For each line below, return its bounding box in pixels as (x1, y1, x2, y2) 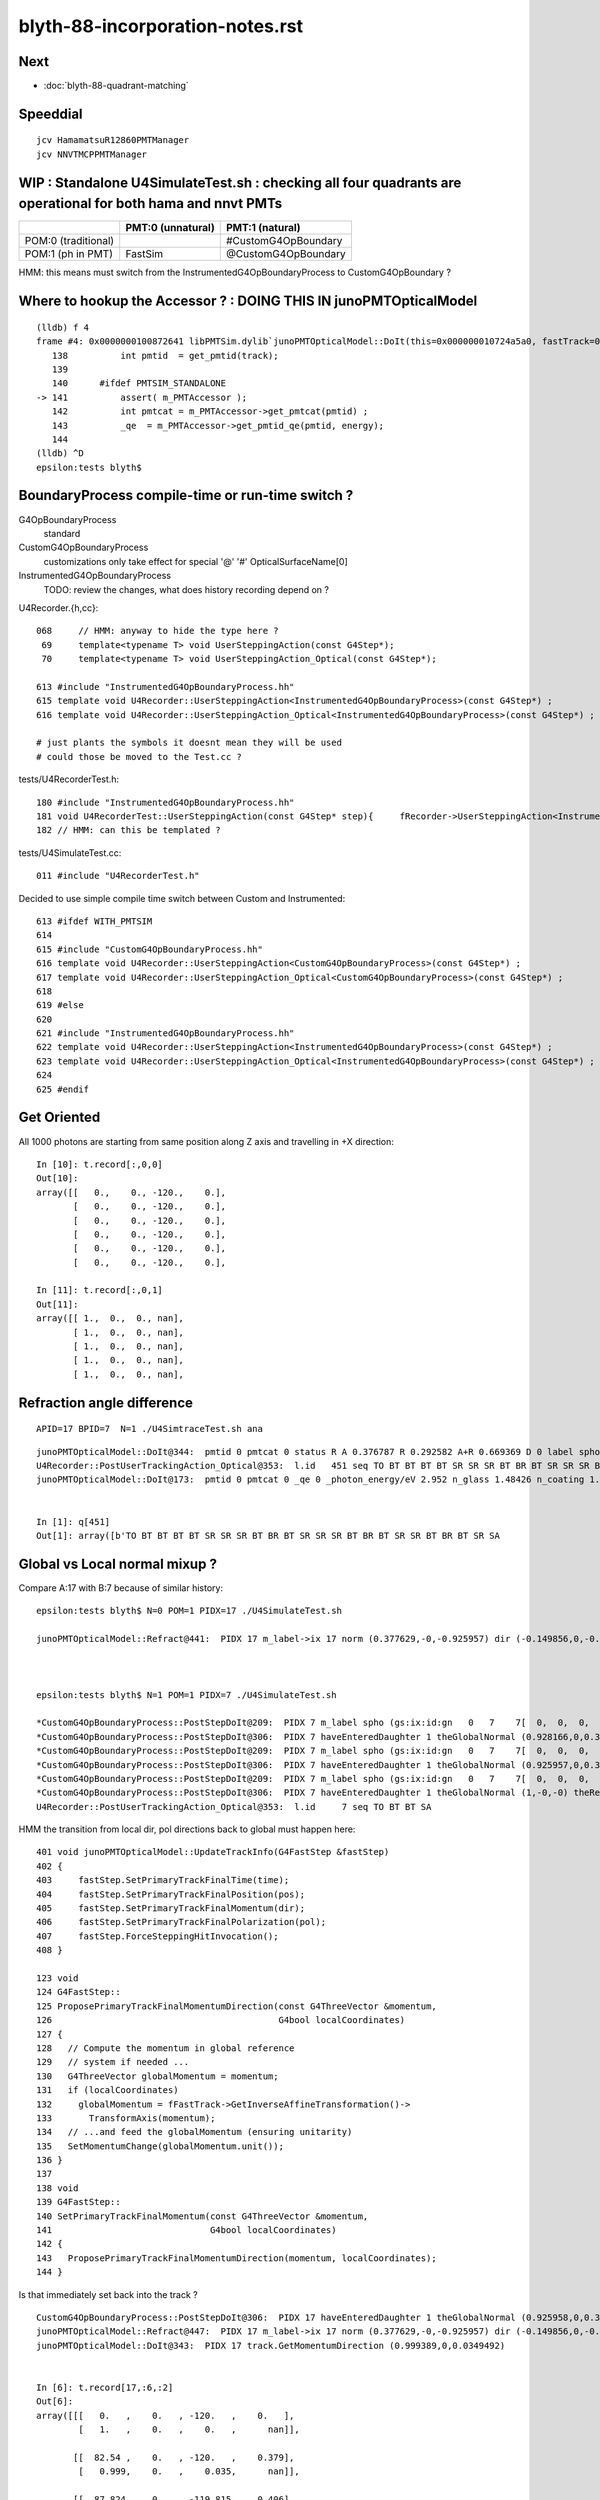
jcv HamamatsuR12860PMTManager (36, 135, 190, 146)
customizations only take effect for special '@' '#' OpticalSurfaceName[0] (43, 555, 349, 567)
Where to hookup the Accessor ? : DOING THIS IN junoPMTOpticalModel (18, 293, 478, 310)
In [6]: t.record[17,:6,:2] (36, 2381, 174, 2393)
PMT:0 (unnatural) (125, 221, 215, 235)
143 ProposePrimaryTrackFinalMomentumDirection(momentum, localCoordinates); (36, 2252, 437, 2264)
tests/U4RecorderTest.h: (18, 773, 120, 785)
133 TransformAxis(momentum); (36, 2112, 216, 2124)
